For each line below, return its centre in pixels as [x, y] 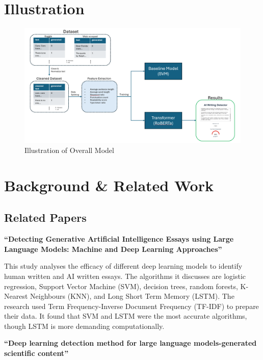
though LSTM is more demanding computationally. [84, 326]
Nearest [16, 296]
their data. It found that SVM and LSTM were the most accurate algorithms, [126, 316]
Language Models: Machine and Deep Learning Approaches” [113, 249]
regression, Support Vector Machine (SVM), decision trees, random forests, [121, 286]
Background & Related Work [109, 185]
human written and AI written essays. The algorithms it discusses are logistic [125, 276]
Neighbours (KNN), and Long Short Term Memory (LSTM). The [132, 296]
